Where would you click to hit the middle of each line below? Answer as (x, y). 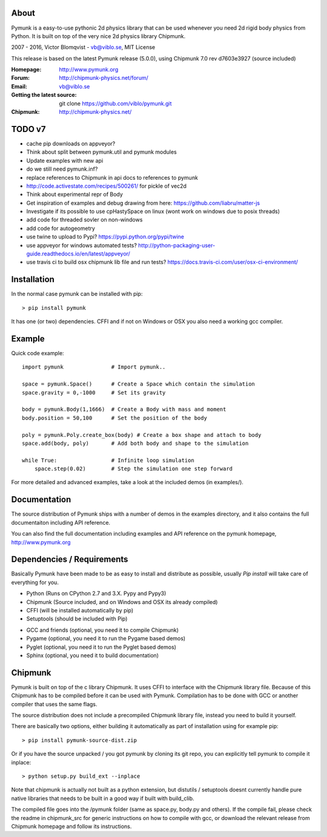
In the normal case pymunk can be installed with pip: (77, 294)
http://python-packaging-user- (177, 245)
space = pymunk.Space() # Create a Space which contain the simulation (139, 384)
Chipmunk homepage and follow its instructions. (71, 826)
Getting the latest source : (44, 95)
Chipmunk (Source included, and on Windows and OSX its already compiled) (122, 602)
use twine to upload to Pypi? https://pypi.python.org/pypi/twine (105, 237)
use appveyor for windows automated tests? (82, 245)
